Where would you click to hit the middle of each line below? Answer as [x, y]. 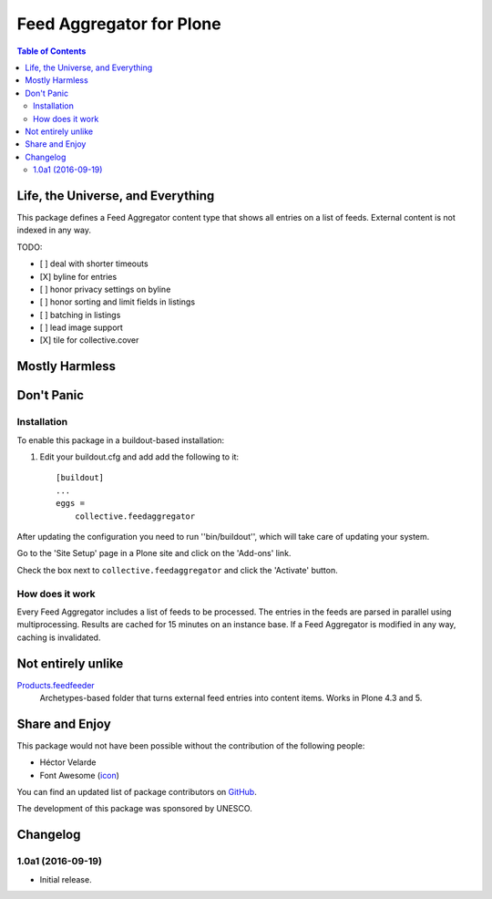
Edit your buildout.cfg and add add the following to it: [139, 457]
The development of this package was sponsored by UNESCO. [134, 809]
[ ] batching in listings [80, 315]
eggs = [71, 503]
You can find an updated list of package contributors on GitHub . [137, 792]
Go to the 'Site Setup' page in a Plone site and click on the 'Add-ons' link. [154, 553]
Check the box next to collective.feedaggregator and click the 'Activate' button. [177, 570]
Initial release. [66, 879]
